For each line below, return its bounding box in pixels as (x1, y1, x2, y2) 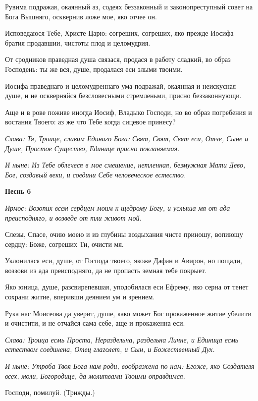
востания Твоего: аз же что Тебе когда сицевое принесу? (5, 116, 176, 127)
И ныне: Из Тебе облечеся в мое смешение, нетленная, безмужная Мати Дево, (5, 160, 246, 170)
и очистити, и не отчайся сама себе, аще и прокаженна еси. (5, 318, 185, 328)
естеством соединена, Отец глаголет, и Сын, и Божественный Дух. (5, 344, 215, 354)
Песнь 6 (5, 186, 31, 196)
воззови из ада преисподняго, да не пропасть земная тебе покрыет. (5, 265, 207, 275)
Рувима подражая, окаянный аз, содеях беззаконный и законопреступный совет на (5, 1, 253, 11)
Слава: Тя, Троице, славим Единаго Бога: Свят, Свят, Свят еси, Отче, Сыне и (5, 133, 249, 143)
